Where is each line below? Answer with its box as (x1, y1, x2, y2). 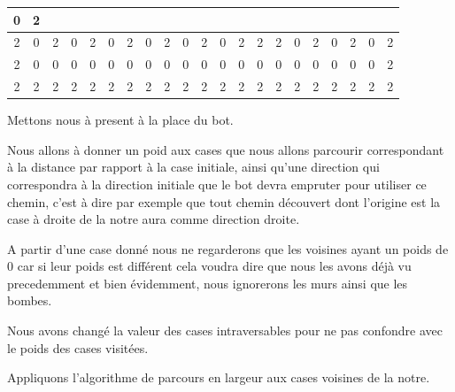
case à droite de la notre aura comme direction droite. (7, 210, 300, 228)
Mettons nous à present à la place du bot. (7, 111, 234, 129)
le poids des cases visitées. (7, 338, 149, 357)
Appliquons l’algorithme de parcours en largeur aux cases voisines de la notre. (7, 368, 430, 387)
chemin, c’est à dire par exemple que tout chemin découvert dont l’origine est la (7, 192, 441, 211)
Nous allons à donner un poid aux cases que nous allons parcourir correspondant (7, 140, 444, 158)
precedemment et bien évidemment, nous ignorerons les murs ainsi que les (7, 273, 408, 292)
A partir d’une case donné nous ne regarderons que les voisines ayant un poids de (7, 239, 449, 257)
